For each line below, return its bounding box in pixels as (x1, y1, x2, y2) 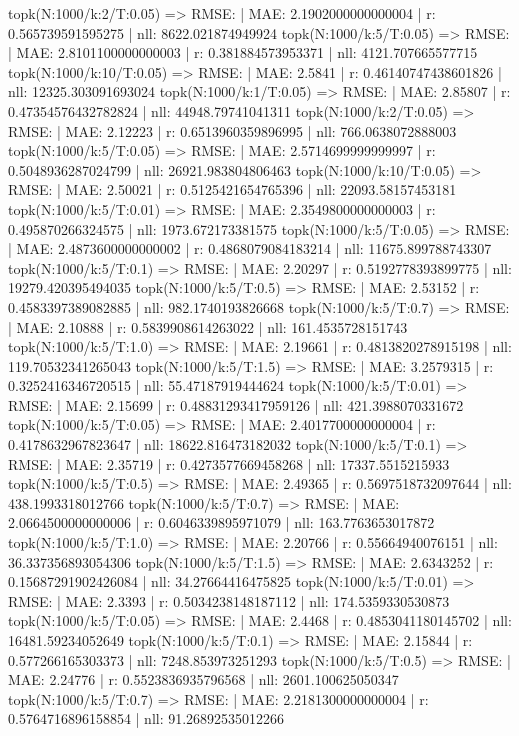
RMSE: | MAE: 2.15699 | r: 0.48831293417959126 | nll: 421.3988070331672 (8, 394, 464, 415)
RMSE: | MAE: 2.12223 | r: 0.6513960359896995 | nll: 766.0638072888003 (8, 120, 457, 141)
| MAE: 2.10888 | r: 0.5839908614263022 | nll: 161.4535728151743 (8, 316, 408, 337)
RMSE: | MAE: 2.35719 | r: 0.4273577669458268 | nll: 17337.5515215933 (8, 453, 450, 474)
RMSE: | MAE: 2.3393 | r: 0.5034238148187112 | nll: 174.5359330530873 (8, 590, 450, 611)
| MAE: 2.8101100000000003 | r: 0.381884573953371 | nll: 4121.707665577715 (8, 42, 478, 63)
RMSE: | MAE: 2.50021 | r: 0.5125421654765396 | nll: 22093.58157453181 (8, 179, 457, 200)
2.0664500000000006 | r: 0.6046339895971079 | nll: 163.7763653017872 (8, 512, 435, 533)
